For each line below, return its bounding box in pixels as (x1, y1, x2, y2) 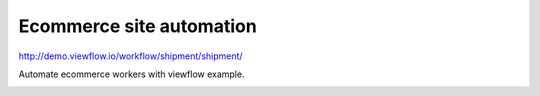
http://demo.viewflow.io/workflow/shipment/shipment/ (18, 50, 244, 62)
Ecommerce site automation (18, 15, 257, 37)
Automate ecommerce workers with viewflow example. (18, 68, 245, 80)
